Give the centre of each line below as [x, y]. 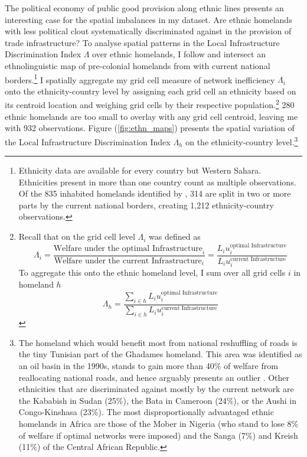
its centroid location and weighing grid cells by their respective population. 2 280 [150, 104]
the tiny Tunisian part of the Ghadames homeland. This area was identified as [160, 354]
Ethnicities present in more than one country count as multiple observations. [157, 182]
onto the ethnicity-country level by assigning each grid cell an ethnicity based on [151, 91]
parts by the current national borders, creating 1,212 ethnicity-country [146, 205]
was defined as [175, 236]
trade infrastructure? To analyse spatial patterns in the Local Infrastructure [142, 42]
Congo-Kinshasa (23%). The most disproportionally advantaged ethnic [146, 412]
